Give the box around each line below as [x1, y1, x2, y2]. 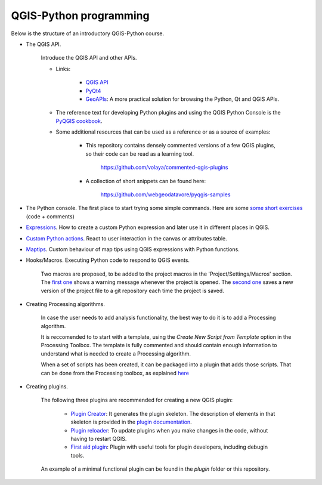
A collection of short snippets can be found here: [85, 177, 206, 184]
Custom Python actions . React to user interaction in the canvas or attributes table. [26, 234, 228, 242]
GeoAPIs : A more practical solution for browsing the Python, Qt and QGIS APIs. [85, 95, 280, 103]
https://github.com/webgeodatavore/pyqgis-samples [100, 191, 231, 198]
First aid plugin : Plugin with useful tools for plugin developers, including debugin [70, 443, 268, 450]
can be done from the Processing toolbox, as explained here [41, 369, 189, 376]
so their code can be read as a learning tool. [85, 150, 194, 157]
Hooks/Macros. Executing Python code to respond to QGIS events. [26, 257, 190, 264]
